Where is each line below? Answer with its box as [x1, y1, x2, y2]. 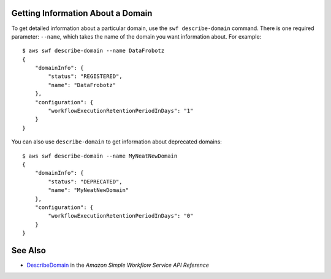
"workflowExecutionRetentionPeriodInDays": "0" [48, 212, 194, 220]
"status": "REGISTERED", [48, 73, 123, 80]
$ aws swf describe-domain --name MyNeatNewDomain [22, 152, 178, 159]
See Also [11, 245, 46, 256]
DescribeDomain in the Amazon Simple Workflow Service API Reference [26, 261, 210, 269]
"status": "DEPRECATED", [48, 178, 123, 185]
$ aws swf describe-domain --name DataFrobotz [22, 47, 165, 55]
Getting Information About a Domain [11, 8, 153, 18]
